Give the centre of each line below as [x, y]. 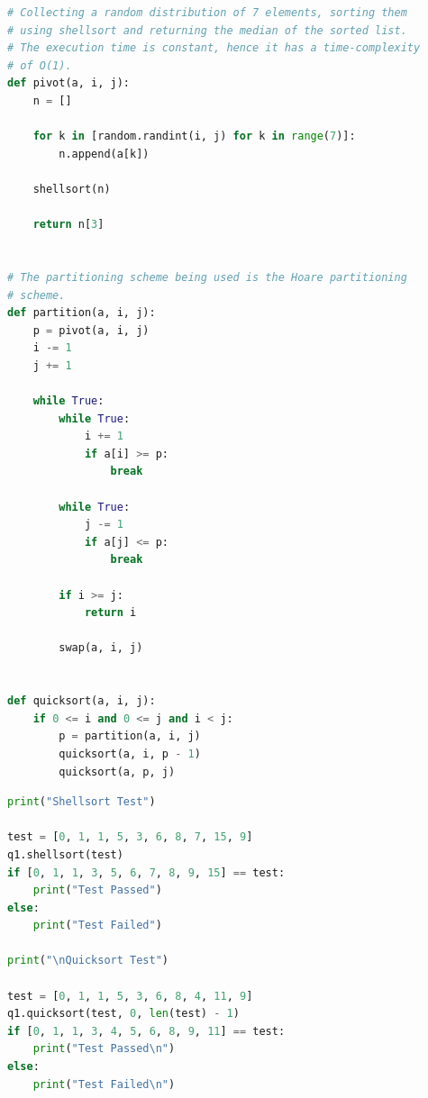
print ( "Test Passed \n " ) [104, 1049]
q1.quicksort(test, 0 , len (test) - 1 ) [123, 1014]
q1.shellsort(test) [65, 854]
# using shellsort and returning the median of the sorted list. [207, 30]
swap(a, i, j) [101, 648]
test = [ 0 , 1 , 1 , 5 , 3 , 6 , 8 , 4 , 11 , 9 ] [130, 996]
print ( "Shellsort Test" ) [82, 802]
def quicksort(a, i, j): [82, 701]
